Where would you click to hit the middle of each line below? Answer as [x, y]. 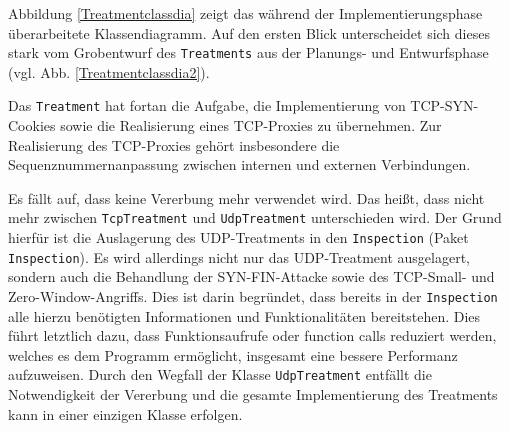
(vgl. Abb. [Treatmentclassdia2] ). [109, 71]
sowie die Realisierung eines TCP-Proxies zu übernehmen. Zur [251, 125]
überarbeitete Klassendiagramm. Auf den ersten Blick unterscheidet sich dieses [249, 32]
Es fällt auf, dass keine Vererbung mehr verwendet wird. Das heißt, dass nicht [246, 197]
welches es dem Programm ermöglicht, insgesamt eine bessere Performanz [233, 354]
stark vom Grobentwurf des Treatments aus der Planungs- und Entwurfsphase [248, 52]
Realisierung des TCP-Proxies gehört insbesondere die [174, 144]
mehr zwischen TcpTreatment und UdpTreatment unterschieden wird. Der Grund [255, 217]
